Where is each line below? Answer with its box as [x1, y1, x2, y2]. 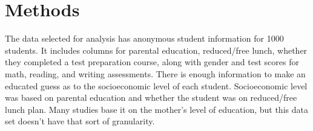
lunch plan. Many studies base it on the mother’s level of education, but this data [5, 103, 308, 115]
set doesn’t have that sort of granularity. [5, 115, 155, 127]
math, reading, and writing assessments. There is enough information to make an [5, 67, 306, 80]
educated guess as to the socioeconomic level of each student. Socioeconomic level [5, 79, 308, 92]
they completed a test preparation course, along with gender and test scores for [5, 56, 299, 68]
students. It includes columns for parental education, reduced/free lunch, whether [5, 43, 308, 56]
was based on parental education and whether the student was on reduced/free [5, 91, 297, 104]
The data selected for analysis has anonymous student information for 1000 [5, 32, 284, 45]
